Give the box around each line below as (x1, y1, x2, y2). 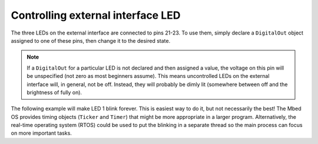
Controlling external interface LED (11, 9, 181, 22)
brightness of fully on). (26, 88, 82, 96)
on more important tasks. (11, 129, 72, 137)
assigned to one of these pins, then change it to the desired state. (11, 37, 171, 44)
